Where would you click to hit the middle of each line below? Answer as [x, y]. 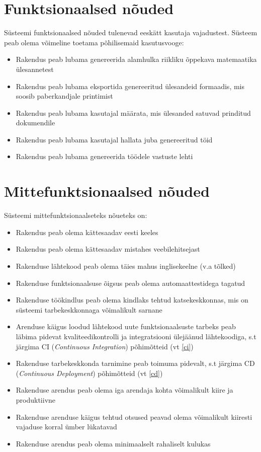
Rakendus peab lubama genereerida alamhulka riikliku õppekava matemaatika [136, 59]
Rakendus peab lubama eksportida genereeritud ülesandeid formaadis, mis [130, 86]
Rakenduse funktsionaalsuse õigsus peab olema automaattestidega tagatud [130, 283]
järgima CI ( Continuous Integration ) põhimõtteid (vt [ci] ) [105, 346]
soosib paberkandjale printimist [64, 96]
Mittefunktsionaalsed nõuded [107, 191]
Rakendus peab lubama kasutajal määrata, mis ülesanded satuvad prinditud [133, 112]
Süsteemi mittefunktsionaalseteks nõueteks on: [76, 215]
